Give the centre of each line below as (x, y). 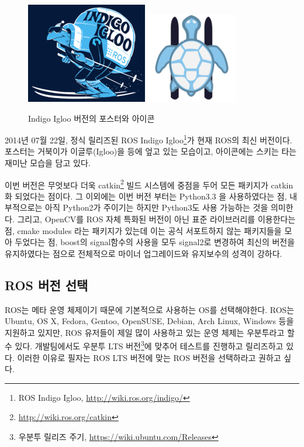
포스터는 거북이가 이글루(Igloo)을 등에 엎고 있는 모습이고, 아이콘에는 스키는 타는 (151, 151)
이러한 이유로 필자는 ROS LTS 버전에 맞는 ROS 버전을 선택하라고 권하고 (149, 357)
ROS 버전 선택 (46, 285)
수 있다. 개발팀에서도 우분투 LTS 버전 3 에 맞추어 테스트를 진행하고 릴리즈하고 (144, 345)
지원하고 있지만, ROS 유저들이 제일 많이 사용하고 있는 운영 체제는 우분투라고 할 (150, 332)
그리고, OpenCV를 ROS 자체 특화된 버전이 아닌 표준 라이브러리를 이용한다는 (156, 219)
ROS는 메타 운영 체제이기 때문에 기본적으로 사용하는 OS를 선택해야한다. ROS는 (150, 309)
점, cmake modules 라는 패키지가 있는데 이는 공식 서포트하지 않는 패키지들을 (143, 230)
